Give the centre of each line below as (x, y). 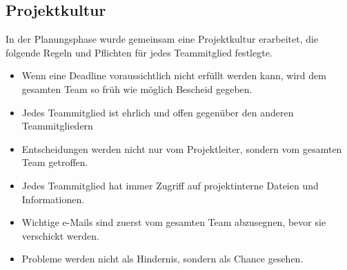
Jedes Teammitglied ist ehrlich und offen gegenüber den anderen (158, 112)
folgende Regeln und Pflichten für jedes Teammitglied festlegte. (139, 52)
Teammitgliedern (57, 126)
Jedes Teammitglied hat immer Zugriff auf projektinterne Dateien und (170, 185)
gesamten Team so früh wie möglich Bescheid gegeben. (137, 89)
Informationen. (53, 199)
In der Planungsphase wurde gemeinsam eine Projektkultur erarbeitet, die (162, 39)
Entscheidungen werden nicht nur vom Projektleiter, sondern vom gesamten (182, 148)
